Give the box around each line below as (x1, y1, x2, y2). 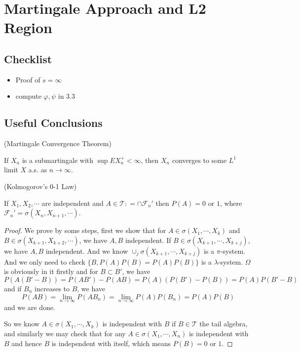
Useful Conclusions (4, 115, 103, 130)
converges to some (172, 155, 227, 165)
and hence (11, 338, 42, 348)
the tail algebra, (199, 318, 248, 329)
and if (4, 283, 22, 293)
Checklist (4, 51, 52, 66)
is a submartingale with (22, 155, 94, 165)
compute (15, 91, 41, 101)
